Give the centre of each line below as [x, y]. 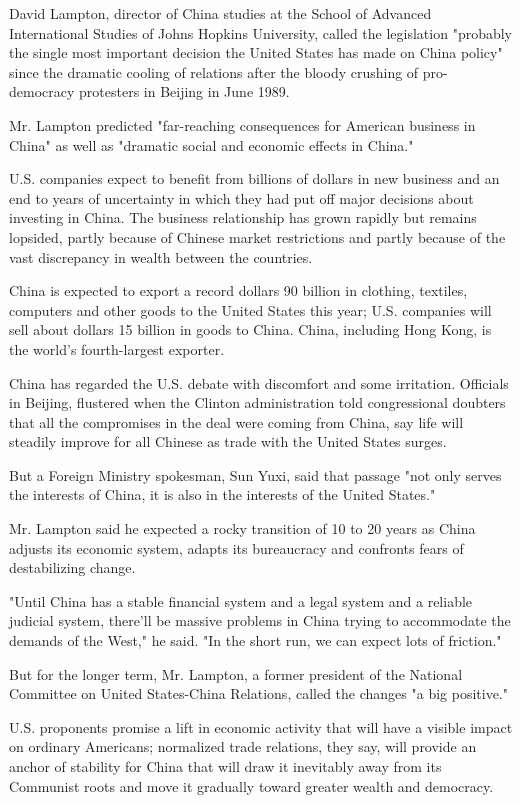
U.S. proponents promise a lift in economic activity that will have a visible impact [261, 726]
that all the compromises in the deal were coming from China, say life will [236, 421]
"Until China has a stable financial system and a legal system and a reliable [241, 600]
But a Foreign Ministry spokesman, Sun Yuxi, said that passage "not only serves [255, 474]
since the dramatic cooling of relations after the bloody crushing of [214, 71]
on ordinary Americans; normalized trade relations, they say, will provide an [243, 746]
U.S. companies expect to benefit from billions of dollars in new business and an [254, 178]
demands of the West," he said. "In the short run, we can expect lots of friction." [255, 640]
